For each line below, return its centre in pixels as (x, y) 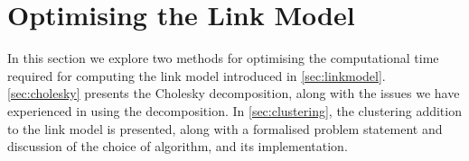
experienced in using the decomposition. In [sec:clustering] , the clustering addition (234, 110)
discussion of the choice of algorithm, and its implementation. (178, 146)
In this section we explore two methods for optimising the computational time (223, 58)
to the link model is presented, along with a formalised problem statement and (225, 128)
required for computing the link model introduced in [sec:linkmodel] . (197, 75)
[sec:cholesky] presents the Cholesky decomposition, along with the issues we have (234, 93)
